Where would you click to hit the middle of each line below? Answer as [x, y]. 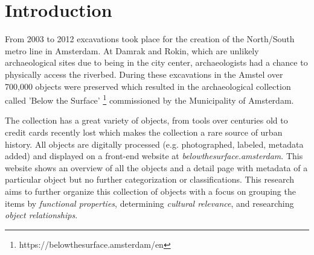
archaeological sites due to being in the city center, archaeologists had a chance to [156, 62]
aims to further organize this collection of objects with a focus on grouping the [150, 191]
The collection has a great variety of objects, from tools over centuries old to [146, 120]
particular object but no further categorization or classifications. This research [150, 179]
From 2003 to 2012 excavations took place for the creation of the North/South [150, 39]
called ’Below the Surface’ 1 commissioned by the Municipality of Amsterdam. [149, 99]
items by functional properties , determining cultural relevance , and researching [149, 203]
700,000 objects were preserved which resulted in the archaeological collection [148, 86]
